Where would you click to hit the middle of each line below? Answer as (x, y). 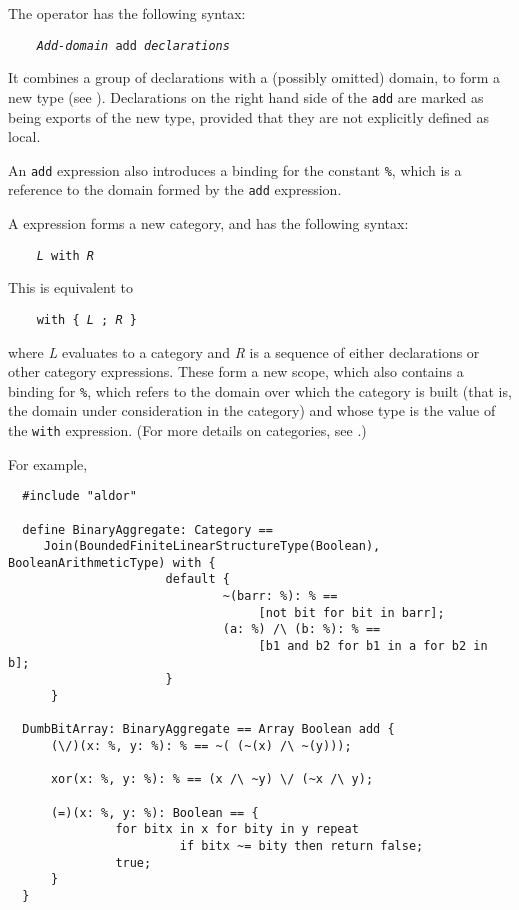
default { (197, 579)
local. (24, 136)
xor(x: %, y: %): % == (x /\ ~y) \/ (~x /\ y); (212, 779)
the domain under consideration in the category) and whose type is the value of (252, 410)
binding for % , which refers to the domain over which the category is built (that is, (260, 390)
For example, (48, 463)
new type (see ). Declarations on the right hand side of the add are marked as (246, 96)
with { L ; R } (86, 319)
